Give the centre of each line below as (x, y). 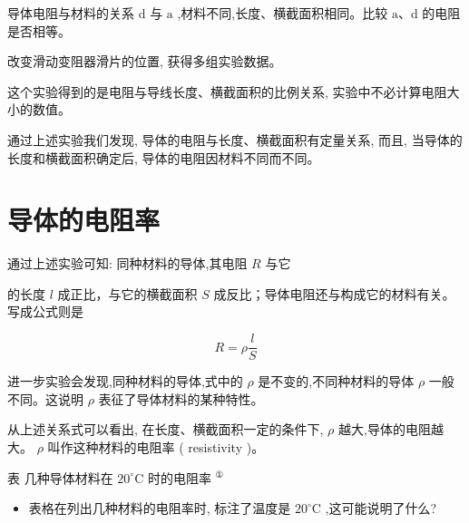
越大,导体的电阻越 (391, 429)
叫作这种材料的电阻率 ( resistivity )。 (156, 446)
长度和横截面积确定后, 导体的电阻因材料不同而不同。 (164, 157)
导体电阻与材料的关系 (71, 13)
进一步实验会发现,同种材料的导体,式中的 (125, 381)
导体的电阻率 (84, 220)
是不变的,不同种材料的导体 (336, 381)
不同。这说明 (45, 398)
